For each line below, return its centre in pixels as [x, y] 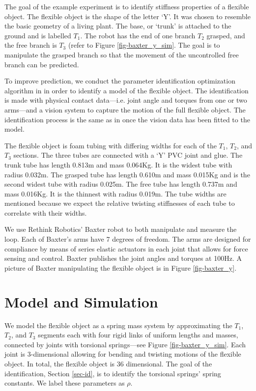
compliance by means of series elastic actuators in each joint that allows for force [126, 248]
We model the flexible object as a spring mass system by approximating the [118, 325]
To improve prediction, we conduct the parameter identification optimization [120, 81]
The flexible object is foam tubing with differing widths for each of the [111, 145]
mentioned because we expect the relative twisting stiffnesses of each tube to [120, 203]
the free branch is [31, 45]
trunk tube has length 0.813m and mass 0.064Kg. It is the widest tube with [118, 164]
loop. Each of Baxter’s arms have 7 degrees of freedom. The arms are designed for [128, 239]
